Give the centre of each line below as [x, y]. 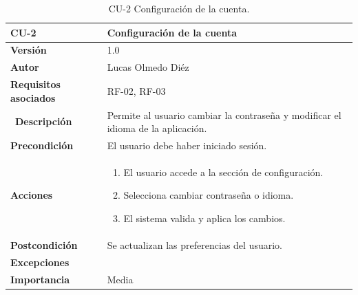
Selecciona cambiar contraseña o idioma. [209, 195]
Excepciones [40, 262]
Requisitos [35, 84]
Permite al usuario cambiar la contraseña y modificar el [224, 114]
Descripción [44, 121]
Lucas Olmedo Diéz [148, 67]
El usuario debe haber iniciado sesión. [187, 145]
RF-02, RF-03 [136, 90]
